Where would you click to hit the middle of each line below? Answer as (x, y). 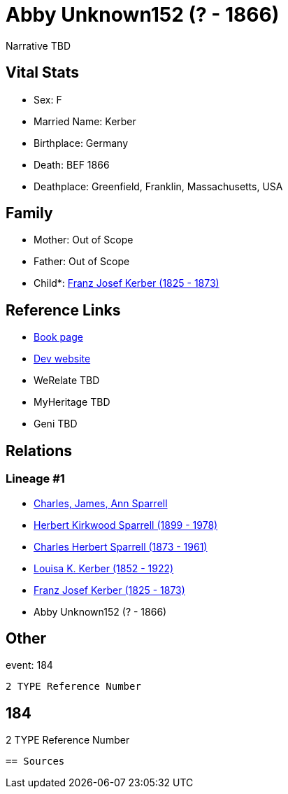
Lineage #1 (35, 479)
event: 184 (29, 665)
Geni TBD (56, 424)
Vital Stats (43, 73)
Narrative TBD (38, 45)
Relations (39, 451)
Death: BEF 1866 (72, 164)
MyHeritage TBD (72, 402)
